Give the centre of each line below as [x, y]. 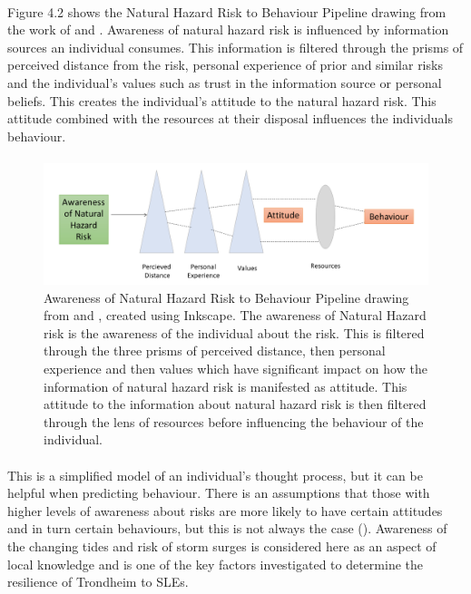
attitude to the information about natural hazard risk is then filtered [235, 404]
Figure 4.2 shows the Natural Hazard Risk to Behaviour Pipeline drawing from [227, 11]
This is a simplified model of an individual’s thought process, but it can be [215, 475]
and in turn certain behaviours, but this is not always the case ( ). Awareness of [227, 528]
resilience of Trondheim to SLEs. [98, 582]
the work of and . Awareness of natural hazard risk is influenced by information [228, 29]
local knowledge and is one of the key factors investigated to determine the [215, 564]
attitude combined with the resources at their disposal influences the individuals [230, 118]
